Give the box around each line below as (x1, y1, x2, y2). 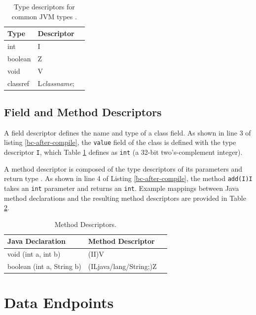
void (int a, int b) (7, 249, 61, 259)
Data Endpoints (4, 292, 114, 313)
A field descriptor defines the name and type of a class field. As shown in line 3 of (4, 127, 251, 137)
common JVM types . (11, 11, 77, 21)
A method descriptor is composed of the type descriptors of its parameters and (4, 163, 242, 174)
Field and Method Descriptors (4, 104, 162, 120)
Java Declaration (7, 236, 66, 246)
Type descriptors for (13, 1, 75, 11)
